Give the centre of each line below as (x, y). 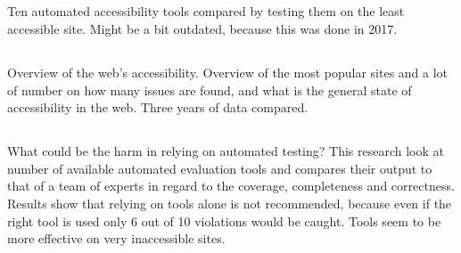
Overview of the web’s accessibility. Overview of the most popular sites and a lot (228, 72)
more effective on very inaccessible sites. (116, 238)
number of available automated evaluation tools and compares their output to (220, 168)
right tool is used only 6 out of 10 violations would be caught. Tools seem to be (224, 220)
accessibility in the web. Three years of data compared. (158, 107)
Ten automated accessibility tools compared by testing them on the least (206, 11)
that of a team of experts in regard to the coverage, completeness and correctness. (231, 186)
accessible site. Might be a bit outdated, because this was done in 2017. (202, 28)
